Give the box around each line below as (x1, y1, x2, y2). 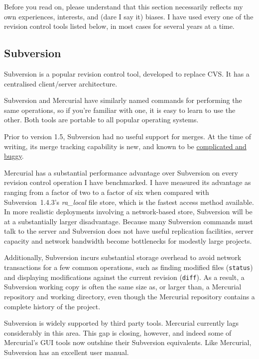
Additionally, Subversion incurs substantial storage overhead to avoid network (4, 252, 242, 263)
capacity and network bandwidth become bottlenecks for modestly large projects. (4, 235, 252, 246)
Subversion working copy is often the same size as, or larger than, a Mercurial (4, 281, 242, 292)
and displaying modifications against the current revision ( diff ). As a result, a (4, 271, 245, 282)
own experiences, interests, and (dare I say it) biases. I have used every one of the (4, 11, 254, 21)
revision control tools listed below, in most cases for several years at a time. (4, 21, 235, 31)
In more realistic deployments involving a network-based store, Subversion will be (4, 206, 253, 217)
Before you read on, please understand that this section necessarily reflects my (4, 1, 243, 11)
